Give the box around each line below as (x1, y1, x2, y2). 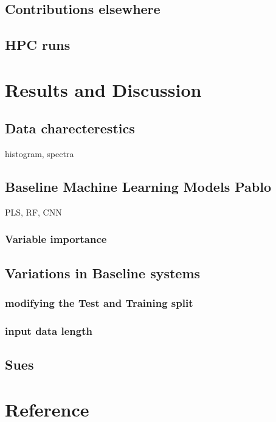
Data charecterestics (5, 119, 135, 138)
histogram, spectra (5, 147, 74, 160)
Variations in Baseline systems (5, 263, 201, 282)
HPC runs (5, 35, 71, 54)
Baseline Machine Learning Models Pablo (5, 177, 271, 196)
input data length (5, 323, 92, 338)
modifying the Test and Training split (5, 295, 193, 311)
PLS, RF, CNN (5, 205, 62, 218)
